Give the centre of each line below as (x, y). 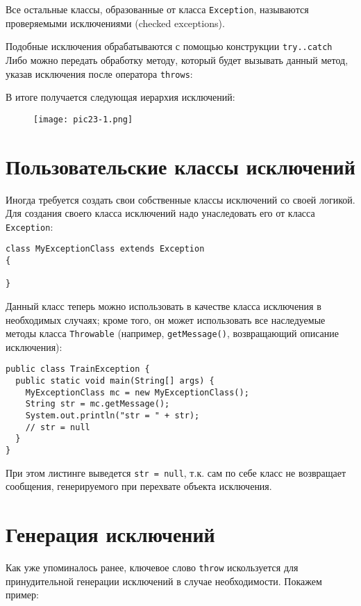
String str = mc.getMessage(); (98, 404)
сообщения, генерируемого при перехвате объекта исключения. (139, 486)
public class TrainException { (78, 369)
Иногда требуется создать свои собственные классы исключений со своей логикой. (180, 199)
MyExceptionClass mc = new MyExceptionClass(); (137, 392)
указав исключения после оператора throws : (99, 73)
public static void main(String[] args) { (115, 381)
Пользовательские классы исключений (180, 166)
